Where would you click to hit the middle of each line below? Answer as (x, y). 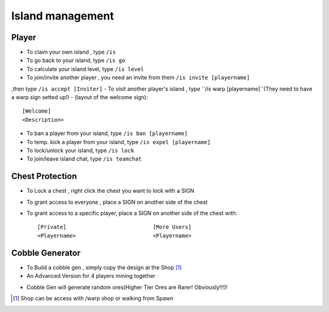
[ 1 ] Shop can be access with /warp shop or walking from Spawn (93, 298)
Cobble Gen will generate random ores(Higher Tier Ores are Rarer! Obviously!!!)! (127, 287)
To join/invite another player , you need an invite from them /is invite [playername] (138, 78)
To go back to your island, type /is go (76, 60)
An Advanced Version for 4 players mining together (91, 276)
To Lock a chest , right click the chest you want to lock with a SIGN (110, 191)
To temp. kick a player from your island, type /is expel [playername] (119, 142)
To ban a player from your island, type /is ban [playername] (107, 133)
